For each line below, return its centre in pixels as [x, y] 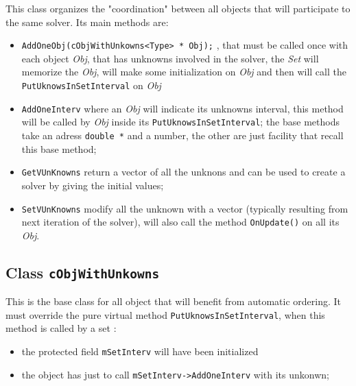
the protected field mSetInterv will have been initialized [140, 351]
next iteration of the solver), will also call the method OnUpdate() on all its [180, 222]
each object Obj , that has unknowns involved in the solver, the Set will [170, 58]
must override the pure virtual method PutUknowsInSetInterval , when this [165, 314]
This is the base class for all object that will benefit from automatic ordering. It [173, 301]
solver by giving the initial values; [93, 185]
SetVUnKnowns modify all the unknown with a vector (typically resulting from [185, 208]
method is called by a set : [61, 328]
